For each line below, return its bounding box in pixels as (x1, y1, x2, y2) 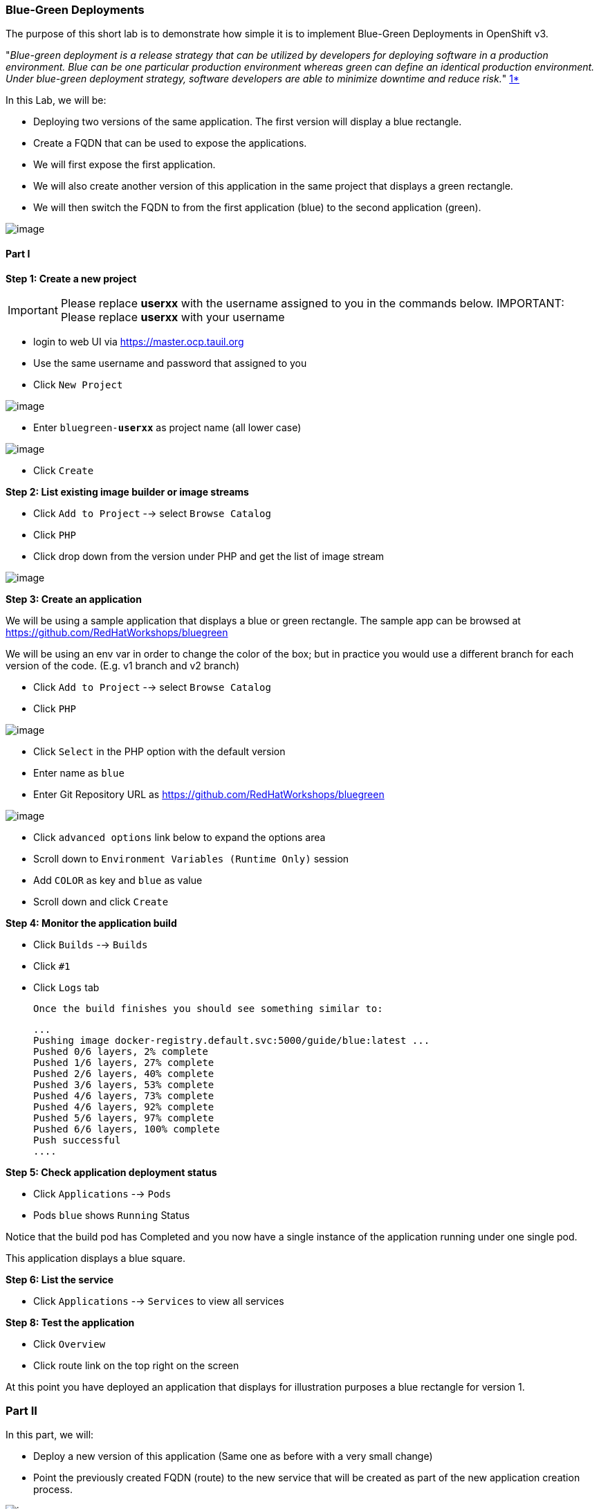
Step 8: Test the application (6, 1316, 135, 1328)
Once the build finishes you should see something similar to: (33, 1002, 383, 1014)
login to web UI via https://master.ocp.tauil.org (33, 335, 244, 347)
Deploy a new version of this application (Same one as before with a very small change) (33, 1450, 433, 1463)
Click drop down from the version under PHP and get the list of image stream (33, 550, 385, 562)
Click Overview (33, 1337, 106, 1350)
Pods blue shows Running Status (33, 1209, 190, 1221)
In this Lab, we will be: (6, 94, 107, 107)
